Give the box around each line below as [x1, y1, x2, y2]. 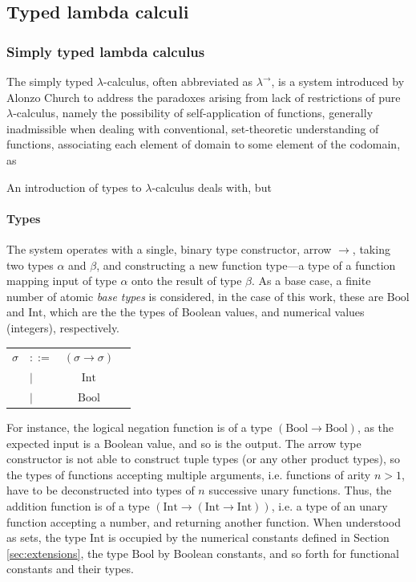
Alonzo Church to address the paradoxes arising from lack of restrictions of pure [6, 88, 401, 105]
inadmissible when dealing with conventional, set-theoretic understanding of [6, 120, 379, 136]
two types [6, 256, 54, 273]
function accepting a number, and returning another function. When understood [6, 513, 401, 530]
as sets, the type [6, 529, 87, 546]
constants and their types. [6, 560, 134, 577]
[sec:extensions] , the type [6, 544, 128, 561]
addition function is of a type [6, 498, 150, 515]
